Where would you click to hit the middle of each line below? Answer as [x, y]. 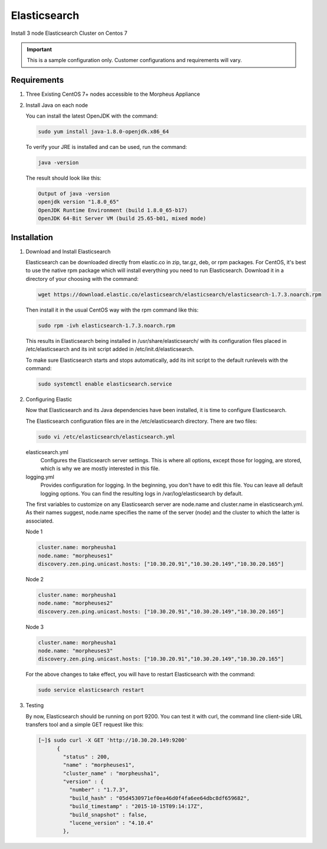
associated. [40, 521]
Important [40, 49]
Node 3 [35, 627]
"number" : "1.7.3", [99, 790]
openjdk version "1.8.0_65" [79, 202]
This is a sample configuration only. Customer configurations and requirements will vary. [134, 60]
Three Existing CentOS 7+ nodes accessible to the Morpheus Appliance [113, 94]
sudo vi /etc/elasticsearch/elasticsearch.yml [107, 437]
